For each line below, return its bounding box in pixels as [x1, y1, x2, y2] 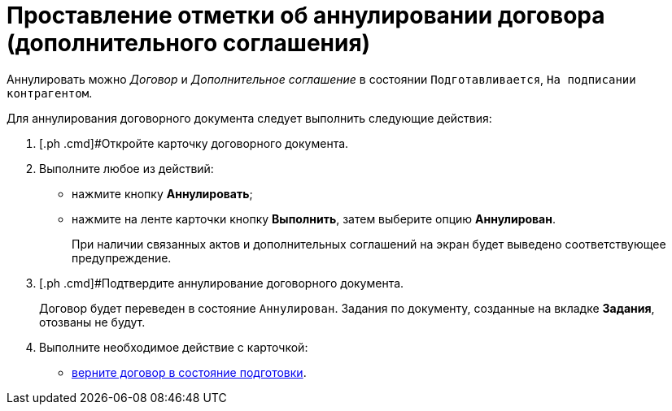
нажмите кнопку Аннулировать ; [72, 186, 253, 201]
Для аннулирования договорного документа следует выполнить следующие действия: [7, 110, 492, 125]
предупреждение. [72, 250, 172, 265]
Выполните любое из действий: [39, 161, 214, 175]
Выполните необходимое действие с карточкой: [39, 340, 308, 354]
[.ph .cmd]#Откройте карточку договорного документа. [39, 136, 349, 150]
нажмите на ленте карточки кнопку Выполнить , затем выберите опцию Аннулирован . [72, 211, 556, 226]
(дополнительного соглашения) [7, 29, 371, 57]
